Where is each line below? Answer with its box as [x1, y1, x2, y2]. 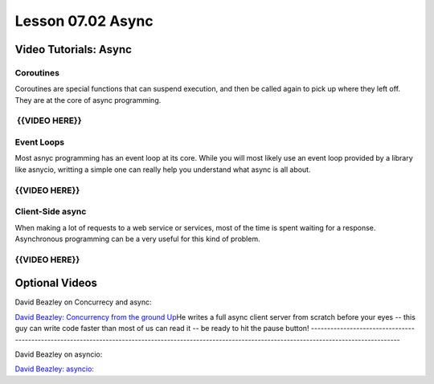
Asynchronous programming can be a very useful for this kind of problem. [14, 234, 260, 243]
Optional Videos [14, 276, 98, 290]
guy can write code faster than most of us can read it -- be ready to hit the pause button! [14, 324, 309, 333]
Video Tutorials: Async [14, 43, 133, 56]
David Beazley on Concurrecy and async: [14, 297, 152, 307]
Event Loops [14, 137, 65, 148]
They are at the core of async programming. [14, 95, 162, 104]
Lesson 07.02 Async [14, 12, 154, 30]
